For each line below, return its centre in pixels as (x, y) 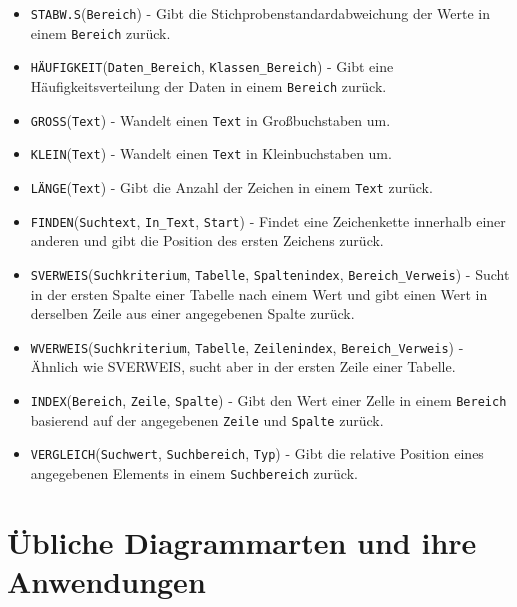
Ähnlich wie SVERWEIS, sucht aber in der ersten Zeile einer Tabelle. (243, 366)
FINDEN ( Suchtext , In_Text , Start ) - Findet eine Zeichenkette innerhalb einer (268, 220)
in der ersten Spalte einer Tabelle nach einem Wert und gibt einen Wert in (259, 293)
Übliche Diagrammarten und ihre (242, 541)
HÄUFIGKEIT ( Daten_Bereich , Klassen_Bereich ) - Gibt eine (212, 66)
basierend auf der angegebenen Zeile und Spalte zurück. (207, 419)
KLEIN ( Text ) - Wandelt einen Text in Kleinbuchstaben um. (211, 153)
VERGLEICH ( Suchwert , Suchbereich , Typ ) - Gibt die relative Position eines (257, 453)
